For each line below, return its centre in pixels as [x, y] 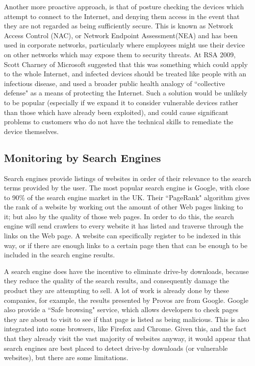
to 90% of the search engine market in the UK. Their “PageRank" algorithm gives [127, 197]
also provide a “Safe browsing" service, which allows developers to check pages [121, 309]
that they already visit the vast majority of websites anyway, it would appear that [127, 338]
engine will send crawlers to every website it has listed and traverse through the [124, 226]
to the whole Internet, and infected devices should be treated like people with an [125, 74]
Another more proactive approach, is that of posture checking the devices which [124, 6]
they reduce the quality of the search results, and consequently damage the [116, 281]
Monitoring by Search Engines [83, 157]
